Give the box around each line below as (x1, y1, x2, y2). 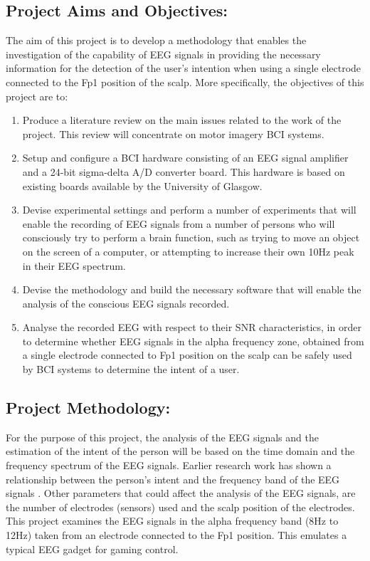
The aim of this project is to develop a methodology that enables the (6, 33, 307, 48)
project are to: (6, 88, 68, 103)
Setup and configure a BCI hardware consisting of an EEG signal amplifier (22, 150, 349, 165)
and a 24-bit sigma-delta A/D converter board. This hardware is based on (22, 164, 345, 179)
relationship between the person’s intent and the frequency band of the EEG (6, 471, 340, 486)
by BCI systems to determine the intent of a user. (22, 362, 240, 377)
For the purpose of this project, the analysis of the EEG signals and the (6, 429, 319, 444)
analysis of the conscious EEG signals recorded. (22, 295, 230, 310)
